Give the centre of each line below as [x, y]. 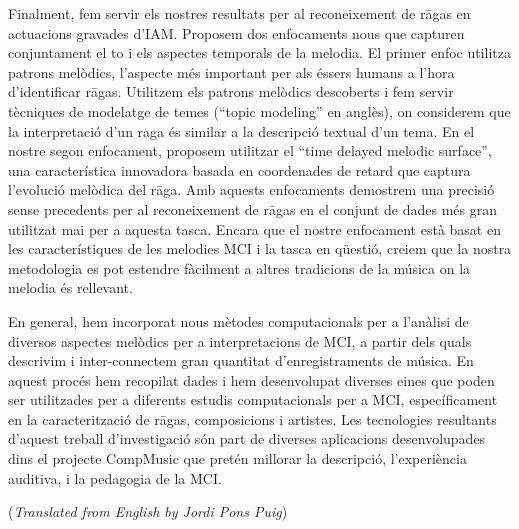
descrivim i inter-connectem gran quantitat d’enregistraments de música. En [241, 360]
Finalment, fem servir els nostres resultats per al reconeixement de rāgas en [239, 13]
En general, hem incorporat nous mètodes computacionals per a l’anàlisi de [238, 320]
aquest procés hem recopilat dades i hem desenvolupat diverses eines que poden [251, 379]
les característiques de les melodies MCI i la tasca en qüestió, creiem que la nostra [260, 248]
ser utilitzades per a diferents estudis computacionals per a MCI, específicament [253, 399]
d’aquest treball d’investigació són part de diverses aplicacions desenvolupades [247, 438]
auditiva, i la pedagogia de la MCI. [115, 477]
